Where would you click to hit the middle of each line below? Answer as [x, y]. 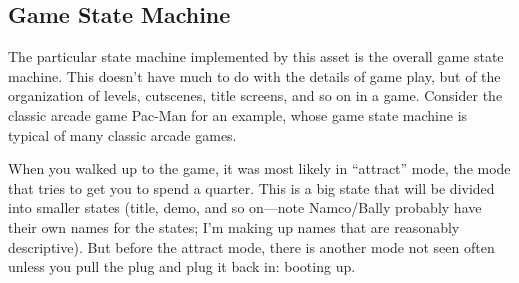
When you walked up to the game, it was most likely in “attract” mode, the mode [259, 168]
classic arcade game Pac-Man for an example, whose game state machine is [238, 114]
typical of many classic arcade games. [122, 134]
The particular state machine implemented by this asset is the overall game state [256, 56]
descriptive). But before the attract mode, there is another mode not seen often [251, 246]
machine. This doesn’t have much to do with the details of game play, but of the [254, 75]
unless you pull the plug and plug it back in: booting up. [182, 266]
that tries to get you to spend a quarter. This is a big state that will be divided [251, 187]
